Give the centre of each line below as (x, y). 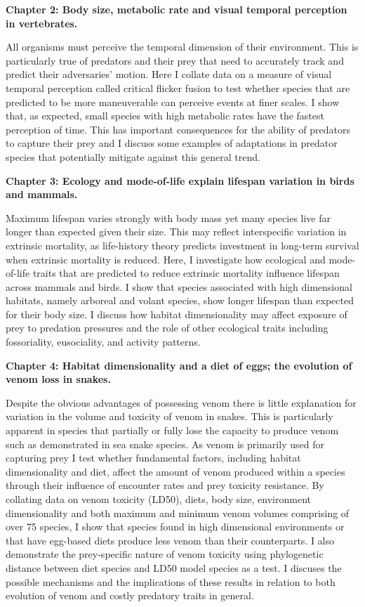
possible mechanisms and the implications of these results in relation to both (171, 581)
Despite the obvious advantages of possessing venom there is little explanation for (181, 402)
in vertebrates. (42, 23)
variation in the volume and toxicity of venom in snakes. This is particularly (170, 416)
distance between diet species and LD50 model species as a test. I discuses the (174, 567)
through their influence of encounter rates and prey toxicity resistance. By (165, 485)
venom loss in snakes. (58, 379)
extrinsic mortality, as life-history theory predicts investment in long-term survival (182, 245)
